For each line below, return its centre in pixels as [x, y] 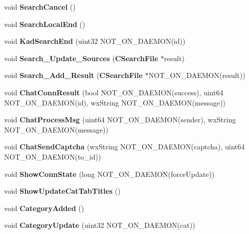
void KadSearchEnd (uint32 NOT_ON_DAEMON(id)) [95, 41]
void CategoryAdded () [44, 208]
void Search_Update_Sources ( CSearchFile [81, 58]
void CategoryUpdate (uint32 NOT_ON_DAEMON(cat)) [100, 225]
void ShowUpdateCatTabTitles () [62, 191]
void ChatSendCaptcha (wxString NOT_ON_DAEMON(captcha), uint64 [124, 147]
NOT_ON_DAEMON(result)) [197, 75]
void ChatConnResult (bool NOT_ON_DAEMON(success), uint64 [114, 92]
